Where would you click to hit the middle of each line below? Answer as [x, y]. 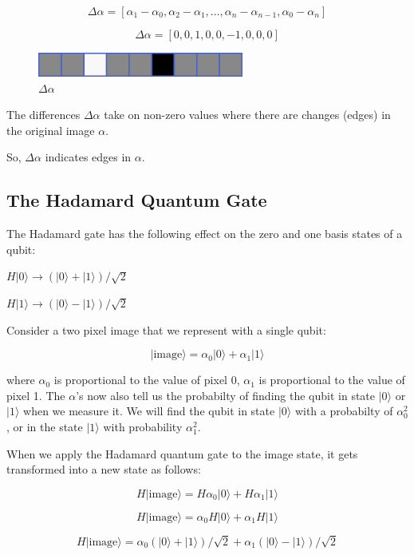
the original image [51, 130]
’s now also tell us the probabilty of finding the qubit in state [226, 395]
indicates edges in [88, 157]
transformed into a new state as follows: [104, 469]
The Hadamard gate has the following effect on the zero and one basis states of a [205, 234]
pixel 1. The [36, 395]
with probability [143, 426]
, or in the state [45, 426]
